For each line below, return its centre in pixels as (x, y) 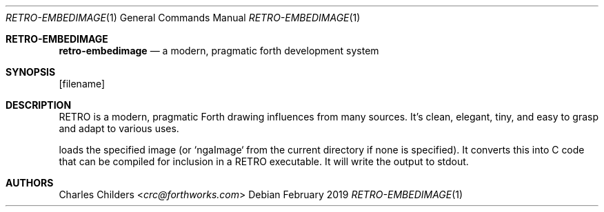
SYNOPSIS (31, 72)
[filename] (82, 84)
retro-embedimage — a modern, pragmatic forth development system (219, 51)
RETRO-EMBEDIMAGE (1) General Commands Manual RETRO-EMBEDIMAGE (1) (183, 18)
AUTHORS (30, 183)
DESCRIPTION (39, 105)
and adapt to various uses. (119, 128)
